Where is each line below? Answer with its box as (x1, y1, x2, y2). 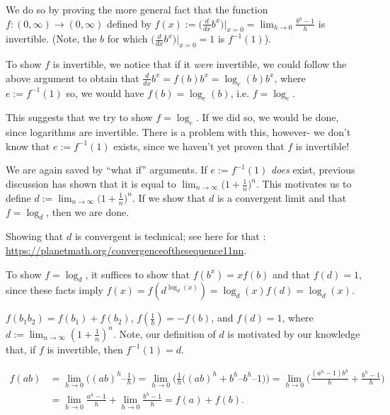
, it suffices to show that (85, 266, 190, 281)
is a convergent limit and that (217, 190, 347, 205)
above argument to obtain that (6, 70, 139, 85)
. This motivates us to (256, 176, 352, 191)
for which (107, 31, 148, 46)
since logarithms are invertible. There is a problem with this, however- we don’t (6, 125, 351, 140)
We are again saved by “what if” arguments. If (6, 162, 207, 177)
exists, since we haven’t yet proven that (113, 138, 285, 153)
